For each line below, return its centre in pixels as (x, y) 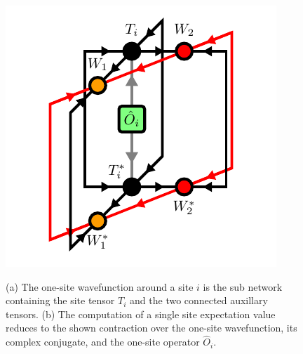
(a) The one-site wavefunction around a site (100, 286)
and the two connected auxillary (199, 300)
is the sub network (243, 286)
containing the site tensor (60, 300)
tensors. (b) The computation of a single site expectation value (141, 314)
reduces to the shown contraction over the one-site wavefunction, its (151, 328)
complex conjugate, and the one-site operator (103, 342)
